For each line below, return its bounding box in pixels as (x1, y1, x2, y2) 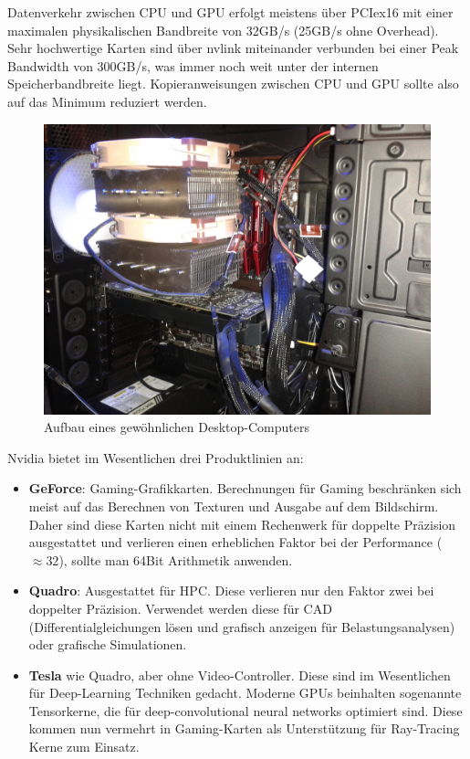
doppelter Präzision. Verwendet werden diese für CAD (28, 598, 332, 617)
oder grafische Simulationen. (28, 635, 187, 654)
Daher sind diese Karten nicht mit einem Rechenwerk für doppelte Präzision (28, 514, 456, 533)
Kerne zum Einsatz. (28, 737, 140, 756)
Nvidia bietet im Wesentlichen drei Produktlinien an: (7, 448, 304, 467)
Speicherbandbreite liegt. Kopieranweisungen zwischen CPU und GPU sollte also (7, 74, 459, 93)
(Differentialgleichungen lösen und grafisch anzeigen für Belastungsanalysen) (28, 617, 455, 636)
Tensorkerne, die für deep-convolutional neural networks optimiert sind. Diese (28, 701, 463, 720)
